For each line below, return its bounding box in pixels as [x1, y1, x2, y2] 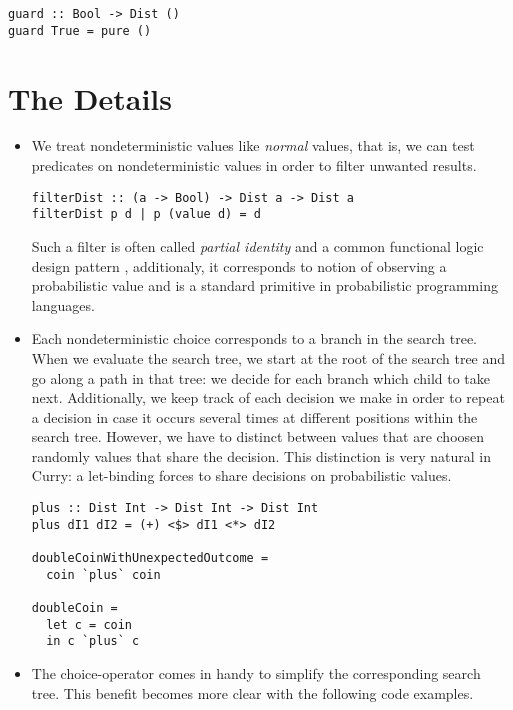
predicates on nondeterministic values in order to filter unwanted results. [31, 155, 477, 176]
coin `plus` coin [46, 567, 161, 582]
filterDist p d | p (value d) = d [31, 207, 261, 222]
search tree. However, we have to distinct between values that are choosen [31, 426, 485, 447]
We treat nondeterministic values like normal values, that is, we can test [31, 135, 475, 156]
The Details [8, 77, 172, 118]
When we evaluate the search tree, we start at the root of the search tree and [31, 347, 506, 368]
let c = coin [46, 617, 133, 632]
